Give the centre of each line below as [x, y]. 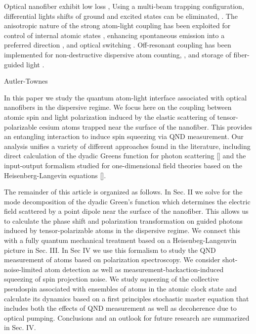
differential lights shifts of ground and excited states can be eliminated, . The [121, 16]
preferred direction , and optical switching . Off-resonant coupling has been [118, 45]
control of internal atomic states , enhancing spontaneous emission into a [114, 35]
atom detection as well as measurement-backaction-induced [134, 269]
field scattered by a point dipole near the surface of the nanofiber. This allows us [126, 211]
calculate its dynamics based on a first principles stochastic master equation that [127, 298]
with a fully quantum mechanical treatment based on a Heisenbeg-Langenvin [120, 240]
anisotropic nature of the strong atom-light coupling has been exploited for [117, 25]
